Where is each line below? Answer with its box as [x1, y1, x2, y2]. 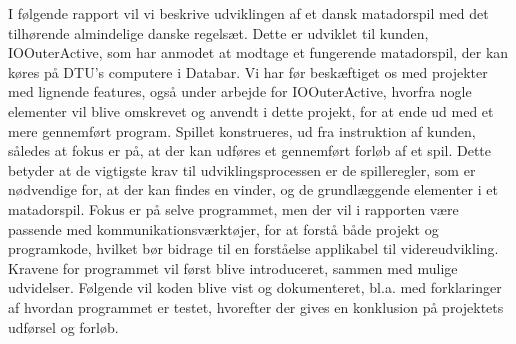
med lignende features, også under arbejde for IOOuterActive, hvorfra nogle [8, 81, 472, 102]
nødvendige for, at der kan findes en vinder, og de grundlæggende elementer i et [8, 179, 498, 200]
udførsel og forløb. [8, 316, 119, 337]
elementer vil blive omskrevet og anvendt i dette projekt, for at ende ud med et [8, 100, 494, 121]
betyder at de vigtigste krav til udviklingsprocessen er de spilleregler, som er [8, 159, 476, 180]
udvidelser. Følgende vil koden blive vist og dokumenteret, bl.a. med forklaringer [8, 277, 502, 298]
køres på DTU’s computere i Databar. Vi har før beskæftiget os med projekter [8, 61, 488, 82]
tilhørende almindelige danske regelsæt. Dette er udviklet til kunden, [8, 22, 429, 43]
